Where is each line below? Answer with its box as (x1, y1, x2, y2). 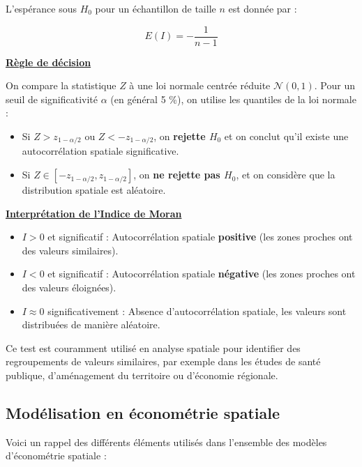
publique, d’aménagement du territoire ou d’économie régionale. (6, 368, 278, 383)
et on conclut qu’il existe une (224, 129, 349, 144)
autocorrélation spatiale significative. (22, 144, 179, 158)
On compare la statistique (6, 78, 116, 93)
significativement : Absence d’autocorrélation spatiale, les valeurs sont (47, 303, 347, 318)
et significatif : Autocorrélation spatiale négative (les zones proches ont (47, 266, 356, 281)
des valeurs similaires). (22, 243, 119, 257)
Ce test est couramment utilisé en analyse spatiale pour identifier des (6, 340, 301, 355)
